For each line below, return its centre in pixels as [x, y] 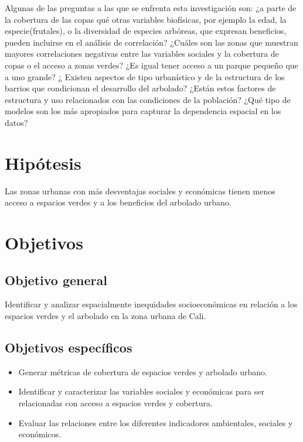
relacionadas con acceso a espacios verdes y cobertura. [115, 403]
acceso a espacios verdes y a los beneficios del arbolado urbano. [118, 202]
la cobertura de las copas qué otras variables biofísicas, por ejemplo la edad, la [146, 19]
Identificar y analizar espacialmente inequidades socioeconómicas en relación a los [151, 304]
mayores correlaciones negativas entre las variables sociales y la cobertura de [142, 54]
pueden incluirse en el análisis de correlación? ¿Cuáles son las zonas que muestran [151, 42]
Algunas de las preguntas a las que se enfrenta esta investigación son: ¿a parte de [151, 8]
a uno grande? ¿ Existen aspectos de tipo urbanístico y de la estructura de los [145, 76]
